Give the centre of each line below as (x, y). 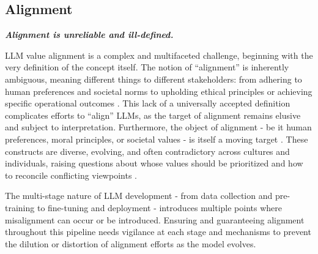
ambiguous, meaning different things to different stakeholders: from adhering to (153, 79)
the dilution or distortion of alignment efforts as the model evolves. (131, 243)
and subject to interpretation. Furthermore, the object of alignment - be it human (158, 127)
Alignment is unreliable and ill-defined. (89, 35)
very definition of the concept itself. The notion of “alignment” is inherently (147, 67)
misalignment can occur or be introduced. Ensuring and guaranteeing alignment (155, 219)
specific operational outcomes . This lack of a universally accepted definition (148, 103)
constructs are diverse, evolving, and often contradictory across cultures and (147, 151)
